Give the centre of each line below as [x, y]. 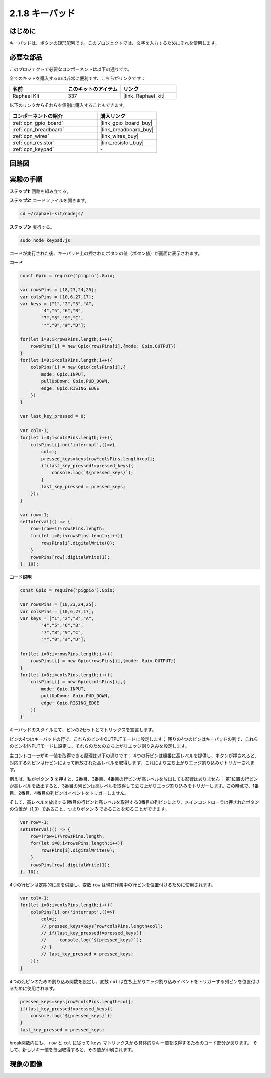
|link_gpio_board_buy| [126, 123]
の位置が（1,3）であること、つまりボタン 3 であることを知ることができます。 [89, 809]
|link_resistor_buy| [122, 143]
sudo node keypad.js [45, 240]
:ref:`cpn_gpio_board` [38, 123]
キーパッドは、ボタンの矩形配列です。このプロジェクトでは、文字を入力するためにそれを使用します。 [114, 43]
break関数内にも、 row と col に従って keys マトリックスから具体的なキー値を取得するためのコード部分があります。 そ [133, 1043]
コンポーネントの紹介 [37, 116]
